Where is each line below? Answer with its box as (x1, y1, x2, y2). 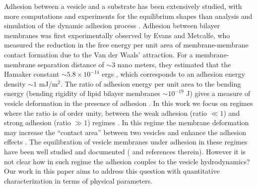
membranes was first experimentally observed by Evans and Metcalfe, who (4, 30, 230, 40)
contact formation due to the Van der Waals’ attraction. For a (4, 49, 193, 59)
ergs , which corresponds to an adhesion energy (102, 69, 245, 79)
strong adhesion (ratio (4, 117, 71, 128)
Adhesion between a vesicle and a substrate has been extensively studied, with (4, 1, 242, 11)
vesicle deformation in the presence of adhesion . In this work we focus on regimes (4, 97, 253, 108)
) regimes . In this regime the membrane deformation (87, 117, 249, 128)
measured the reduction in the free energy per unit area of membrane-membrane (4, 40, 249, 50)
